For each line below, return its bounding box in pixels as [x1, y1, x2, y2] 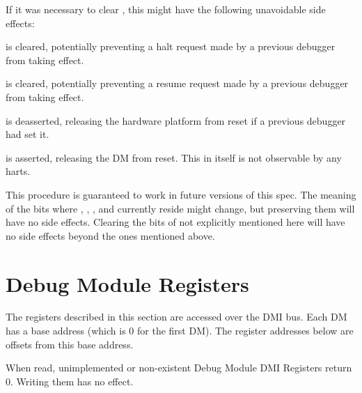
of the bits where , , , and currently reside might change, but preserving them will [6, 201, 355, 215]
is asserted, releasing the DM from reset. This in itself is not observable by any [6, 150, 342, 164]
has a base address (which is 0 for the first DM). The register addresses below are [6, 323, 354, 338]
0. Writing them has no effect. [6, 373, 134, 388]
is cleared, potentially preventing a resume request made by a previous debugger [6, 76, 349, 91]
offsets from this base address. [6, 337, 134, 351]
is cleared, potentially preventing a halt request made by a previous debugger [6, 39, 336, 54]
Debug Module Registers [6, 269, 249, 298]
